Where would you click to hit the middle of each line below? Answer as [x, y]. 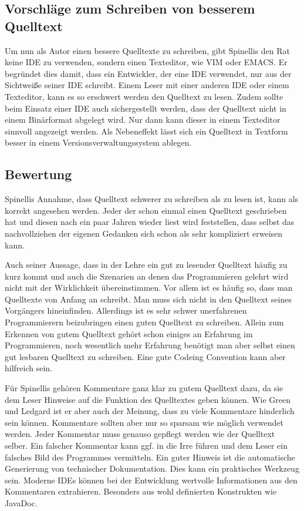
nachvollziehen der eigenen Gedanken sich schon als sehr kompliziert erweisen [144, 233]
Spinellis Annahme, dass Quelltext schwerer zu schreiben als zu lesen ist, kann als [152, 199]
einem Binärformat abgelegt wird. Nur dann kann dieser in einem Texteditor [143, 120]
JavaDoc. [21, 502]
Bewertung [38, 174]
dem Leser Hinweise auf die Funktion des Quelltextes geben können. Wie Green [148, 399]
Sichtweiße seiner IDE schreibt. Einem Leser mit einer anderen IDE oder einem [147, 85]
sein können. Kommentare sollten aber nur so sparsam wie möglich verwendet [144, 422]
